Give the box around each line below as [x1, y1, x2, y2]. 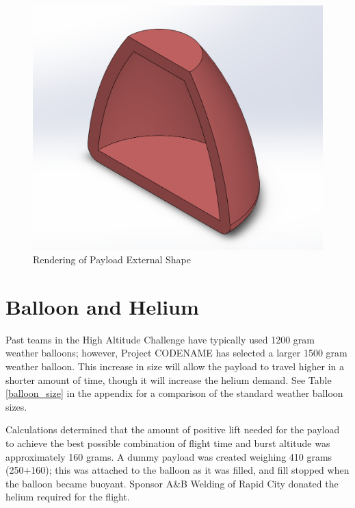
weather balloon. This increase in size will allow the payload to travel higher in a [5, 359, 345, 373]
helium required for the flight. [5, 489, 130, 504]
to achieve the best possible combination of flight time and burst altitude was [5, 435, 330, 450]
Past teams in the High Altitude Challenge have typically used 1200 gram [5, 332, 315, 346]
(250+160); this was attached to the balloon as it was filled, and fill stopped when [5, 463, 350, 477]
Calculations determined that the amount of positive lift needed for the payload [5, 422, 340, 437]
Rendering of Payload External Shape [33, 252, 191, 267]
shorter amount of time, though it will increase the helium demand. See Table [5, 372, 332, 387]
